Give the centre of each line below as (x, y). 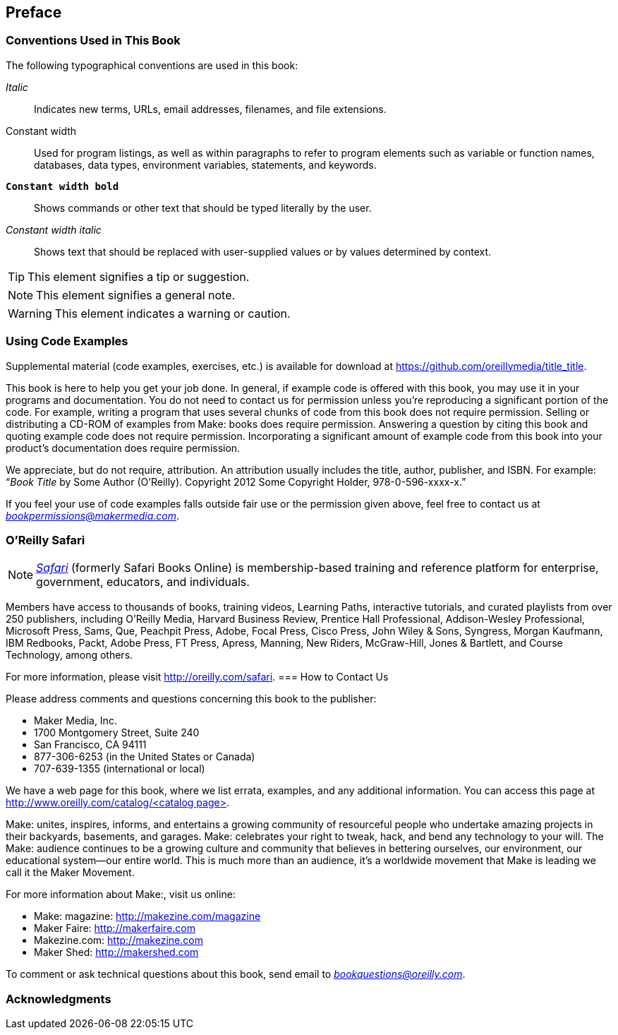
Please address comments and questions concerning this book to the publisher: (191, 699)
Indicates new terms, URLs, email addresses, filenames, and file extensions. (210, 109)
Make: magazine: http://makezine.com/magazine (147, 916)
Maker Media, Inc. (75, 721)
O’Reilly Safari (46, 540)
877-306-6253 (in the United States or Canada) (145, 757)
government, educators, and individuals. (143, 582)
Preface (34, 12)
